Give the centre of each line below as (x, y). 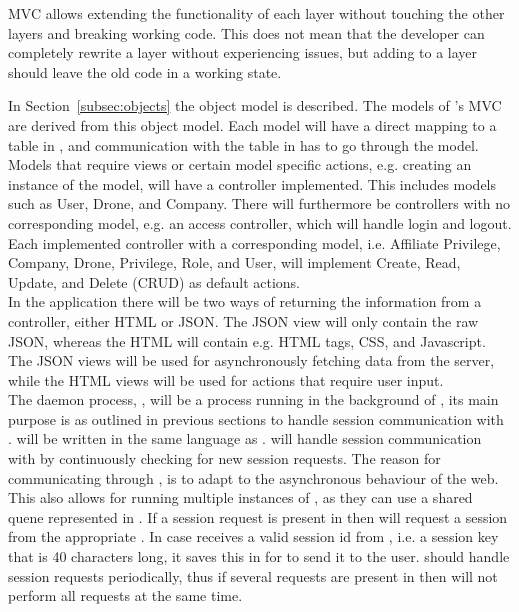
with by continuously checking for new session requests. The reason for (224, 458)
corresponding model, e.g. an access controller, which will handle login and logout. (260, 222)
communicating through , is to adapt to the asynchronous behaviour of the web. (253, 477)
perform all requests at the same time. (125, 595)
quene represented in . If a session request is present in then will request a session (258, 516)
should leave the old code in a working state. (145, 71)
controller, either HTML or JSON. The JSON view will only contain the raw (243, 320)
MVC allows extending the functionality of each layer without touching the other (256, 13)
